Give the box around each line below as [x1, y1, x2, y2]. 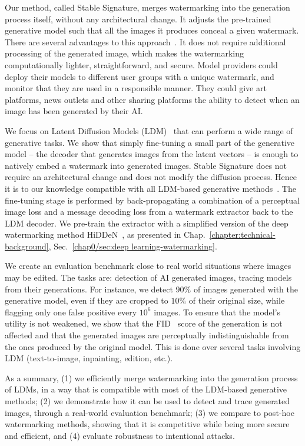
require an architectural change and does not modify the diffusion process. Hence [5, 171, 297, 183]
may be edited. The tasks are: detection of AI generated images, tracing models [5, 271, 292, 284]
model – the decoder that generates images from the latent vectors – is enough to [5, 148, 299, 160]
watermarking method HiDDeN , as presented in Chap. [5, 228, 205, 241]
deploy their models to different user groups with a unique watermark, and [5, 70, 274, 82]
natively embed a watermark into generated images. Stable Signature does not [5, 159, 287, 171]
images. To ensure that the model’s [154, 305, 281, 318]
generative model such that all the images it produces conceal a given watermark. [5, 24, 299, 36]
